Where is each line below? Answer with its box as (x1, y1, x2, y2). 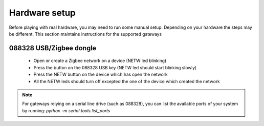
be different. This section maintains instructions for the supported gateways (9, 31, 162, 37)
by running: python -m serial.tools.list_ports (22, 107, 110, 113)
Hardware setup (9, 7, 76, 18)
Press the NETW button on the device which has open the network (33, 71, 168, 78)
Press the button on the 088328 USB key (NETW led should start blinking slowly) (33, 64, 197, 70)
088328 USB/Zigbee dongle (9, 44, 96, 52)
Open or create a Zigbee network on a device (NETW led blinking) (33, 58, 167, 63)
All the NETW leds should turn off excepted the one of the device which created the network (33, 78, 220, 84)
